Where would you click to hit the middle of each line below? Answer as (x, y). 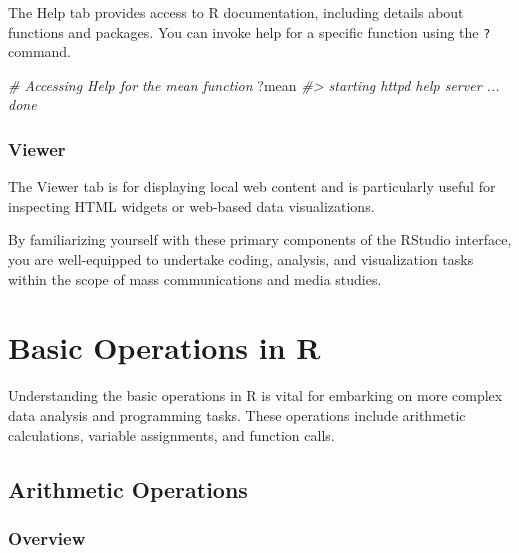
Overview (47, 537)
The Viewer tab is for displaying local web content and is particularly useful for (252, 186)
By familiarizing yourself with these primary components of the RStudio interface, (260, 239)
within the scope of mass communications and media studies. (195, 278)
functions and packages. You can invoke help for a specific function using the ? (249, 31)
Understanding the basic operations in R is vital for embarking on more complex (255, 395)
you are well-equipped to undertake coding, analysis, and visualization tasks (241, 259)
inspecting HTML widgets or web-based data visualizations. (191, 205)
